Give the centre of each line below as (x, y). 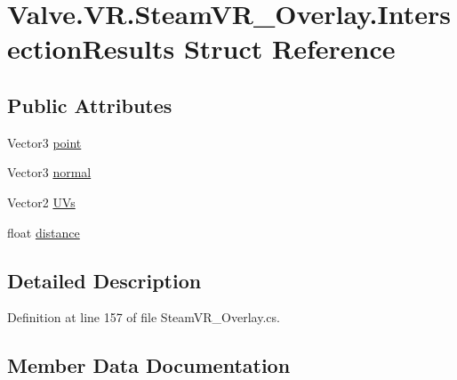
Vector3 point (44, 142)
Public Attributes (90, 105)
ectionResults (91, 49)
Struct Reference (289, 49)
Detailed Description (104, 280)
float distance (44, 232)
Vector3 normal (49, 172)
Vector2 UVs (41, 202)
